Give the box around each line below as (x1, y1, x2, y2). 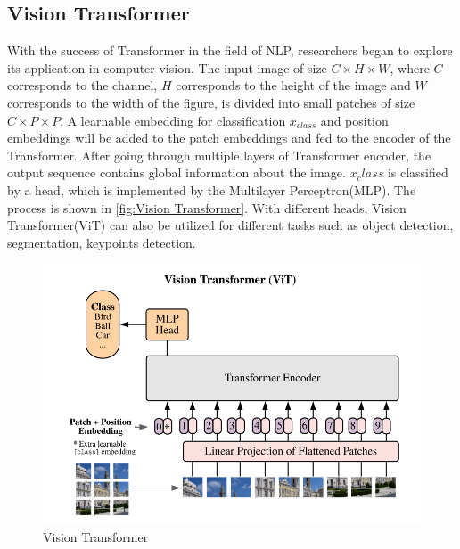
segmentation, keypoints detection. (7, 233, 196, 251)
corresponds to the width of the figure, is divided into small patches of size (7, 93, 415, 111)
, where (390, 58, 430, 77)
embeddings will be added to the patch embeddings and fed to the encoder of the (7, 128, 451, 147)
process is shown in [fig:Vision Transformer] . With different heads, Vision (7, 198, 407, 217)
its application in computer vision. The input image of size (7, 58, 327, 77)
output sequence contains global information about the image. (7, 163, 346, 182)
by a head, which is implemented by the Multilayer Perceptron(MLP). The (7, 180, 416, 199)
